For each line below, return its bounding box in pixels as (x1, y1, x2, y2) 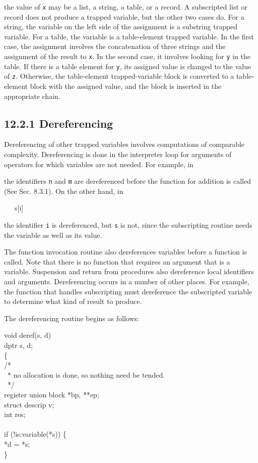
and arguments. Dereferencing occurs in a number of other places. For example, (4, 276, 249, 287)
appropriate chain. (4, 90, 60, 101)
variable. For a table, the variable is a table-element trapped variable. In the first (4, 31, 254, 41)
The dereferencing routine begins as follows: (4, 313, 139, 323)
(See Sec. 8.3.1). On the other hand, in (4, 185, 123, 196)
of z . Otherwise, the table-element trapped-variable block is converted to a (4, 71, 234, 81)
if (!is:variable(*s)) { (4, 429, 67, 439)
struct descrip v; (4, 399, 54, 409)
